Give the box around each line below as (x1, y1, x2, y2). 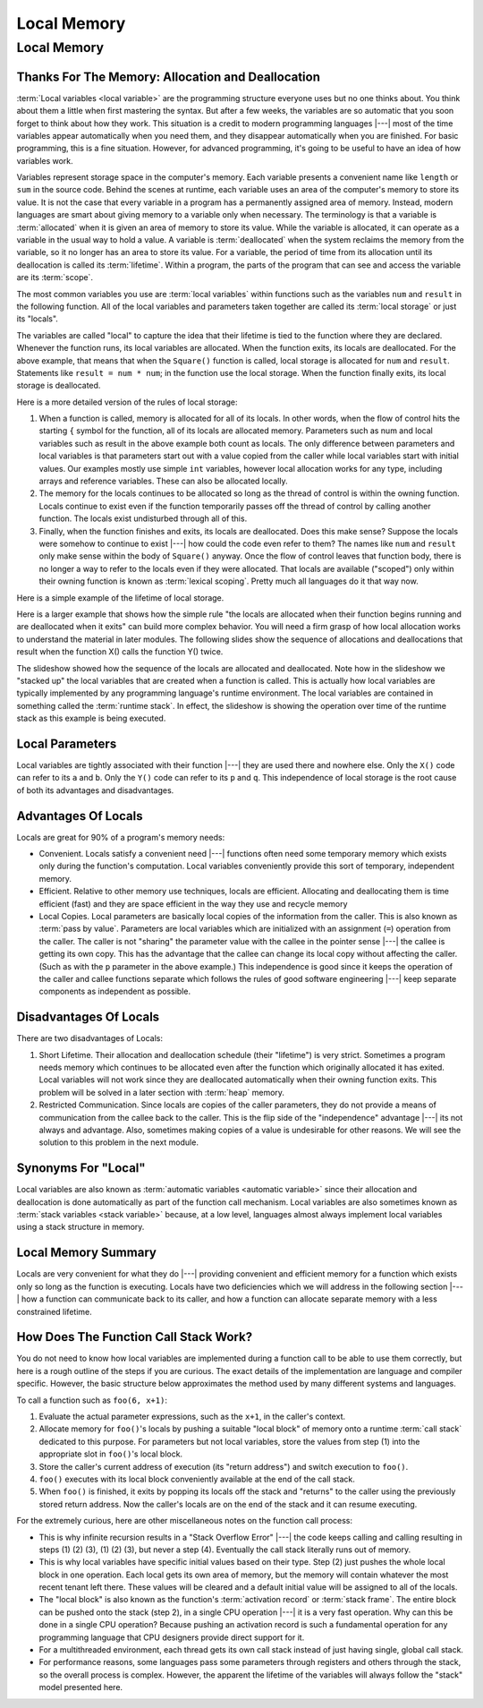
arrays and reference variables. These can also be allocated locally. (38, 475, 288, 487)
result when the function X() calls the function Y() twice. (16, 646, 224, 657)
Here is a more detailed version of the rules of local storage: (16, 397, 238, 407)
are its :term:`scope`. (16, 272, 94, 283)
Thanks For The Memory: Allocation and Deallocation (16, 69, 321, 84)
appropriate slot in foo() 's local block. (38, 1448, 183, 1459)
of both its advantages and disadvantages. (16, 784, 174, 796)
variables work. (16, 155, 73, 166)
